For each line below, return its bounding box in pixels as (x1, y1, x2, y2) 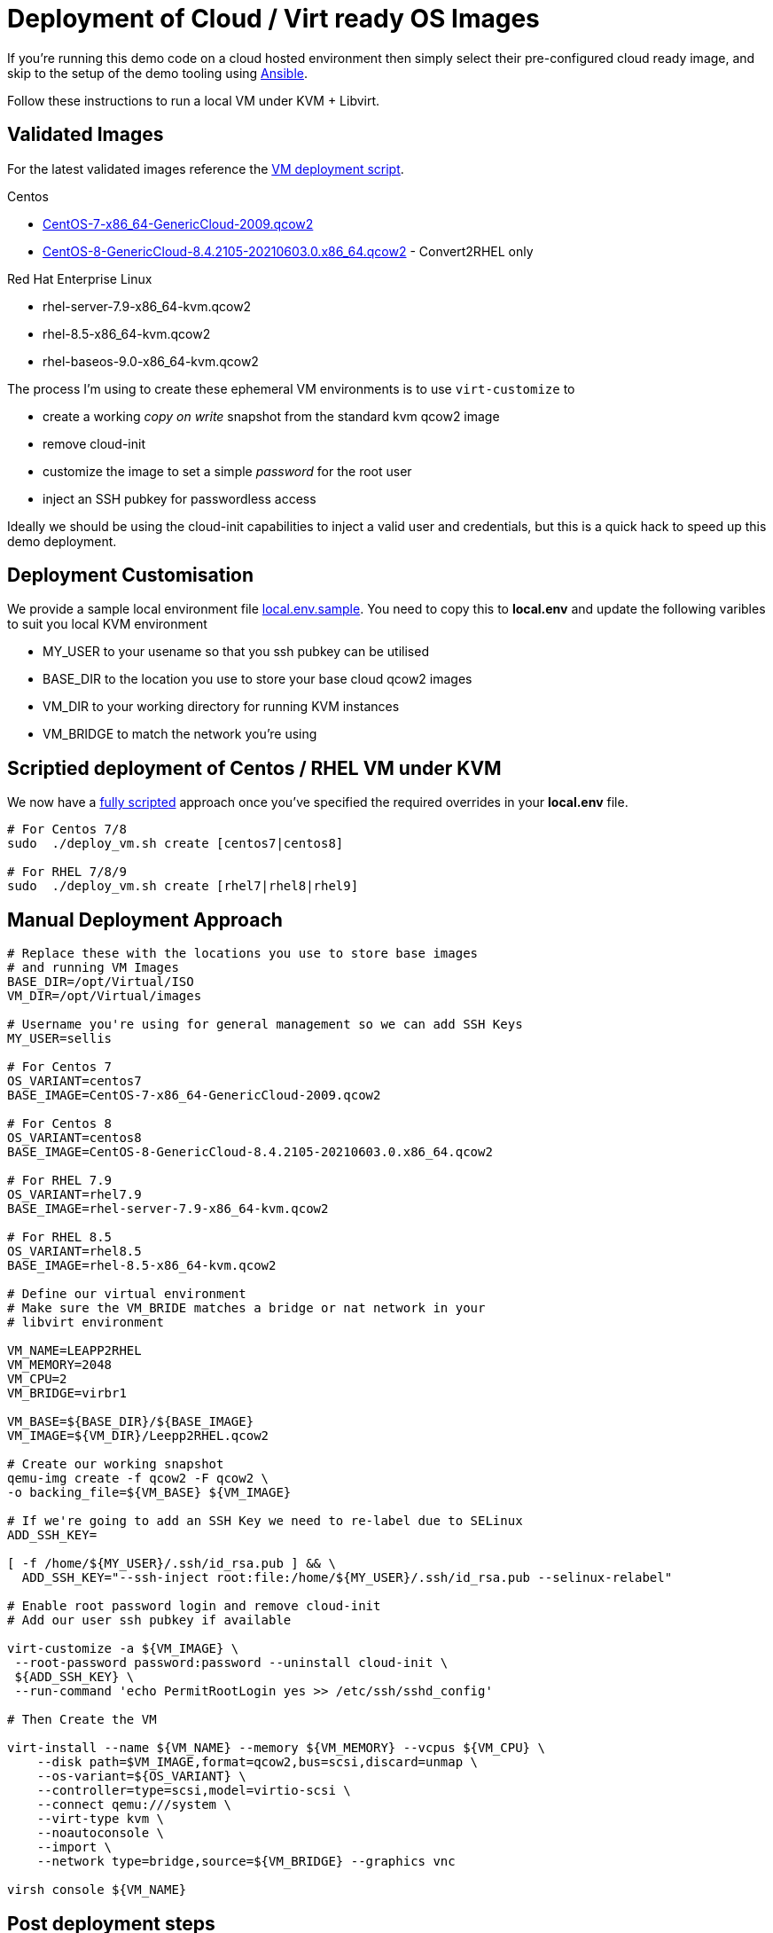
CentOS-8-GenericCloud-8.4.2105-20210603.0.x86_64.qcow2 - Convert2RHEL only (43, 243, 534, 259)
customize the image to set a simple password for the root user (43, 463, 412, 479)
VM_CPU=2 (7, 1372, 67, 1387)
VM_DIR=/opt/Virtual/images (7, 989, 202, 1004)
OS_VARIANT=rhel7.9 (7, 1187, 142, 1202)
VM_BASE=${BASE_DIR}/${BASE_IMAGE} (7, 1414, 254, 1429)
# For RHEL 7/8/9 (7, 865, 127, 880)
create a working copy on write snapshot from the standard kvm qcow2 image (43, 408, 500, 424)
